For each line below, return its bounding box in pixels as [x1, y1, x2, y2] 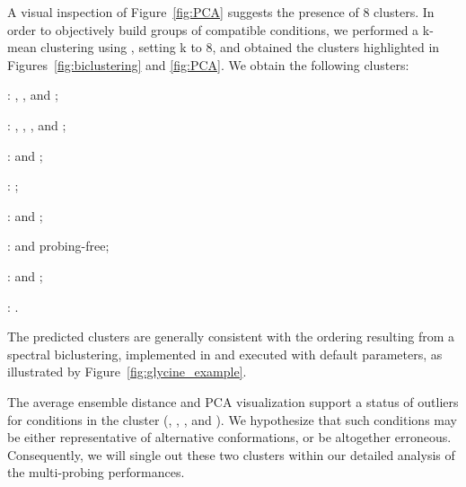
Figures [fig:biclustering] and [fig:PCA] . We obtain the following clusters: [7, 55, 409, 74]
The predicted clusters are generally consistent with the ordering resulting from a [7, 327, 455, 346]
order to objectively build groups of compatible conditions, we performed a [7, 20, 419, 39]
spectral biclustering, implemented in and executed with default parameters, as [7, 344, 443, 363]
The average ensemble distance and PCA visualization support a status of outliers [7, 392, 459, 411]
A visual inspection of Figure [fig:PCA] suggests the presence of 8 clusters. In [7, 3, 435, 21]
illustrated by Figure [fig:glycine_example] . [7, 362, 247, 381]
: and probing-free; [7, 236, 110, 255]
